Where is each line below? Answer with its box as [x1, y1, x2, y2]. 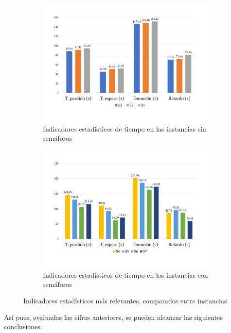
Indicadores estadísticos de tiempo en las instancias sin [43, 123, 206, 133]
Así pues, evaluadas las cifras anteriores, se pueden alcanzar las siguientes [4, 312, 223, 322]
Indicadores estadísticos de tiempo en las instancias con [43, 269, 208, 280]
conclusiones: [4, 321, 42, 332]
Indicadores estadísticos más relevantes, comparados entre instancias [23, 296, 227, 305]
